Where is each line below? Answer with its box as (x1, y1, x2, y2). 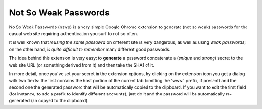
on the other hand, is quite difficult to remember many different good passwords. (9, 46, 171, 52)
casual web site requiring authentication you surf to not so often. (9, 30, 138, 36)
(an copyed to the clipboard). (31, 98, 89, 104)
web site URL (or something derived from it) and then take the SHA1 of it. (9, 62, 155, 68)
